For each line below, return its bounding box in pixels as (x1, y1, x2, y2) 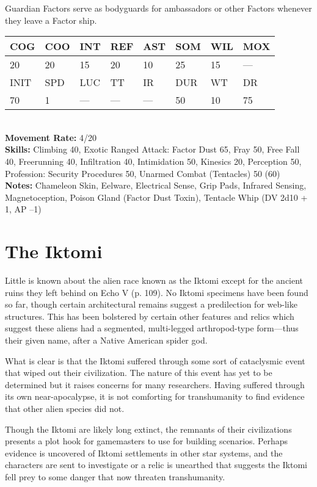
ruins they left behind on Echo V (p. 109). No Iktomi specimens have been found (5, 286, 308, 298)
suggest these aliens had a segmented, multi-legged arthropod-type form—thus (5, 322, 299, 334)
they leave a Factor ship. (5, 13, 97, 26)
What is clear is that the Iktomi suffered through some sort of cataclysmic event (5, 354, 305, 367)
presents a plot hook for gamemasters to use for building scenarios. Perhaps (5, 435, 288, 447)
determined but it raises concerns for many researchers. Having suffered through (5, 378, 305, 391)
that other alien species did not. (5, 402, 125, 414)
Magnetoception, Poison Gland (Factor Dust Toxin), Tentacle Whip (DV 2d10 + (5, 190, 308, 203)
